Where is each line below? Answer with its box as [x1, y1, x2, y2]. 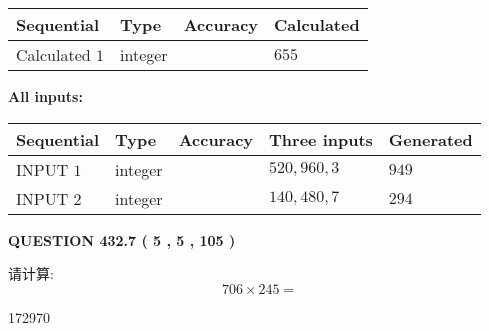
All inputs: [8, 86, 83, 106]
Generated [388, 127, 473, 151]
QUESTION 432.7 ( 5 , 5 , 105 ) [8, 229, 236, 250]
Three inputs [269, 127, 373, 151]
